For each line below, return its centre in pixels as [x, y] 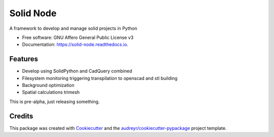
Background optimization [48, 85]
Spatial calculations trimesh [51, 92]
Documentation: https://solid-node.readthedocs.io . [75, 44]
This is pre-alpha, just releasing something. [55, 102]
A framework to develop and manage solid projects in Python [73, 28]
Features [24, 59]
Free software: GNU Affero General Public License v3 [78, 37]
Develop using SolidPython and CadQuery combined [77, 71]
